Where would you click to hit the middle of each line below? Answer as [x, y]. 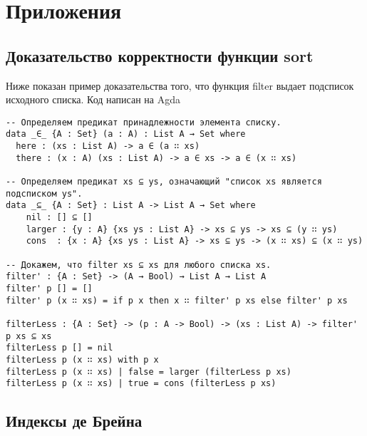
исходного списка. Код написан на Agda [93, 99]
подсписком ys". [44, 193]
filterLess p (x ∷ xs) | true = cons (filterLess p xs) [141, 384]
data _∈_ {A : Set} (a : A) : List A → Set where [126, 134]
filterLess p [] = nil [60, 348]
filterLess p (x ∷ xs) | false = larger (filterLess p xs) [149, 372]
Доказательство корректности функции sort [160, 55]
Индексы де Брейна [74, 421]
